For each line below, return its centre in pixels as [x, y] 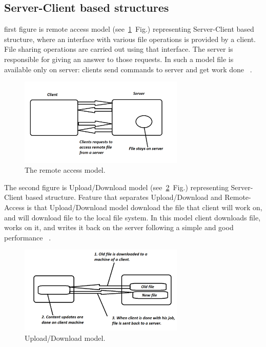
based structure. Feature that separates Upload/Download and [124, 197]
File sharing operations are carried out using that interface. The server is [119, 49]
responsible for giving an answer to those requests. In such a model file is [119, 59]
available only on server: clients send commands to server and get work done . [128, 69]
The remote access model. [65, 170]
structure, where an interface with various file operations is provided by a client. [130, 39]
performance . [28, 237]
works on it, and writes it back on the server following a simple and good [119, 227]
